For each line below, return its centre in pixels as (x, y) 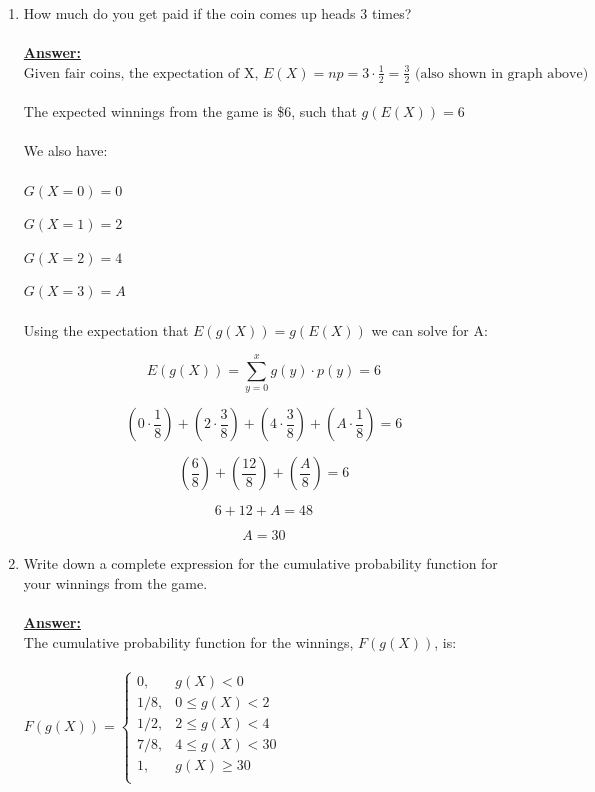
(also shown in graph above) (501, 73)
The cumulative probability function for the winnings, (188, 641)
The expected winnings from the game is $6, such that (190, 111)
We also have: (65, 150)
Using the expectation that (106, 329)
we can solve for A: (429, 329)
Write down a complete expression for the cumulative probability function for (260, 563)
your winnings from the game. (115, 582)
